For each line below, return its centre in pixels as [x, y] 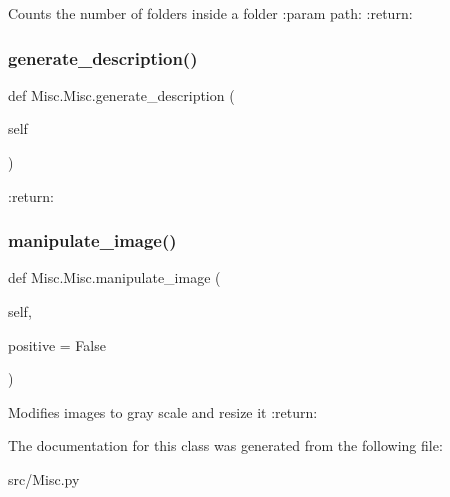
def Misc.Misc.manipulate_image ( [114, 277]
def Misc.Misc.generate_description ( [121, 94]
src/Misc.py [44, 478]
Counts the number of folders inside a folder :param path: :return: [210, 13]
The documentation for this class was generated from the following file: [225, 445]
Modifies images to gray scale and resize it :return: [163, 411]
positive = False [57, 344]
